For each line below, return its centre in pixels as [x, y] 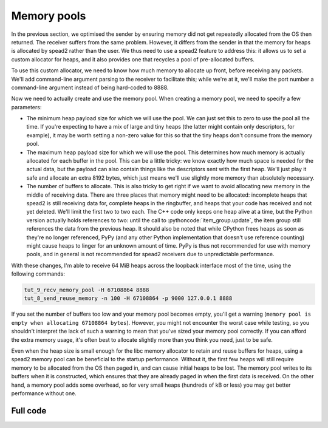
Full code [29, 411]
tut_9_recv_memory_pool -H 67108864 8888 [87, 290]
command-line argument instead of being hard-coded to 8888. [90, 87]
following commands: [38, 274]
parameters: [26, 107]
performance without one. [44, 393]
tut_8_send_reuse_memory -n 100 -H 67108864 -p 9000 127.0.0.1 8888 [128, 298]
